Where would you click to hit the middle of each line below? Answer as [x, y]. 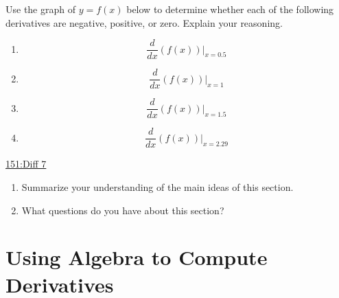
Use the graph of [41, 9]
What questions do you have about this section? [123, 210]
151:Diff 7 [26, 164]
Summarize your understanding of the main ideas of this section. [157, 187]
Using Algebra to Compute [137, 257]
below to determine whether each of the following [230, 9]
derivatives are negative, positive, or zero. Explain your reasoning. [144, 22]
